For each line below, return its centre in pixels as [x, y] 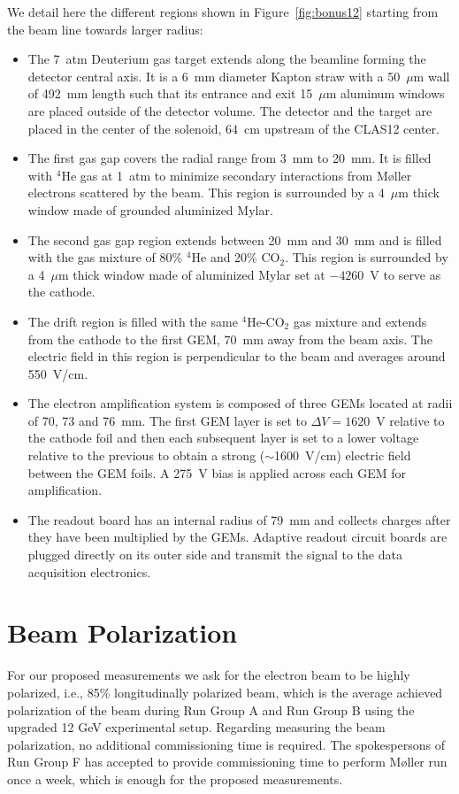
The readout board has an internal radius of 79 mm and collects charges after [239, 519]
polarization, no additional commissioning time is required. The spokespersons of [226, 744]
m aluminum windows [385, 93]
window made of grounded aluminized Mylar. [150, 209]
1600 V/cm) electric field [343, 455]
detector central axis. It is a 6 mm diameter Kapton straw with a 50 [214, 76]
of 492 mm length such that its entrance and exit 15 [170, 93]
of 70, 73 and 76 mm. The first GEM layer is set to [167, 420]
